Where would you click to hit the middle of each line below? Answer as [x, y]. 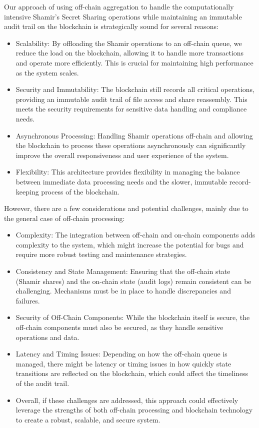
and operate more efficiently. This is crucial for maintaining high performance [134, 62]
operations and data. [47, 337]
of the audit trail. [42, 383]
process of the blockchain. [80, 191]
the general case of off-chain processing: [64, 218]
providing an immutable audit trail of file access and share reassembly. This [131, 99]
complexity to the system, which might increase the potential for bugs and [130, 244]
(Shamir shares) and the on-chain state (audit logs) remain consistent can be [133, 281]
